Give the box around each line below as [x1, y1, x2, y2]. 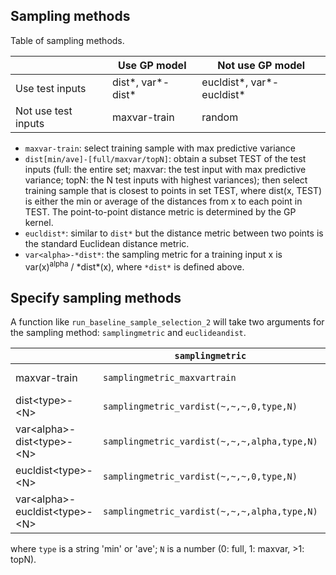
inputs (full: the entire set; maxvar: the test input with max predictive [24, 163, 307, 175]
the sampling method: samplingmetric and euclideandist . [10, 327, 247, 339]
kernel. [24, 216, 54, 228]
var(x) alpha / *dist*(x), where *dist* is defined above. [24, 259, 245, 273]
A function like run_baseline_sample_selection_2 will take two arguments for [10, 316, 325, 328]
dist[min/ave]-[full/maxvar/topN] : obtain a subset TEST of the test [24, 152, 307, 164]
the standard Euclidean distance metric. [24, 237, 190, 249]
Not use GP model [217, 58, 306, 72]
